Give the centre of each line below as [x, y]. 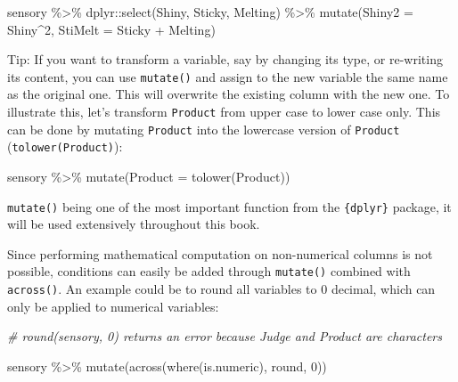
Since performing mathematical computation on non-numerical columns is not [220, 253]
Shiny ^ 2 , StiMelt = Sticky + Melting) [111, 29]
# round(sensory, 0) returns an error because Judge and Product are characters [225, 336]
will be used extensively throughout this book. [134, 224]
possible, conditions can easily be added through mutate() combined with [209, 271]
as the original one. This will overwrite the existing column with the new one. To [229, 94]
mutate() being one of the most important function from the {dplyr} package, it [229, 206]
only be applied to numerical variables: [113, 306]
